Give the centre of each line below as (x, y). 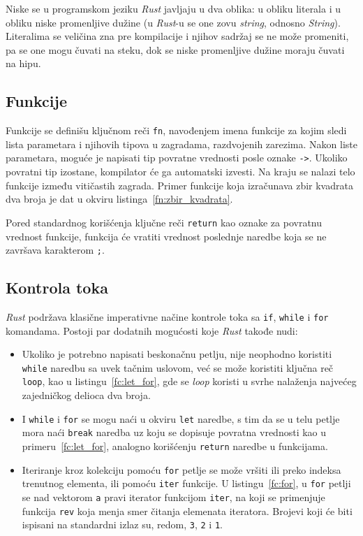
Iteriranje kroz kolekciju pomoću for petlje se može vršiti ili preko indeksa (181, 469)
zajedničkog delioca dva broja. (86, 395)
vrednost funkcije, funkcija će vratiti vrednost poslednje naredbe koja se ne (166, 236)
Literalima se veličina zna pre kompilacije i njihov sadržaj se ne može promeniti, (177, 36)
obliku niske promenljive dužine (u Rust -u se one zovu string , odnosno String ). (173, 22)
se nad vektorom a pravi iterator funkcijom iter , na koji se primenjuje (173, 497)
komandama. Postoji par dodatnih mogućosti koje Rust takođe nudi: (152, 330)
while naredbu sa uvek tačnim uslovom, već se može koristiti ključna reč (178, 367)
